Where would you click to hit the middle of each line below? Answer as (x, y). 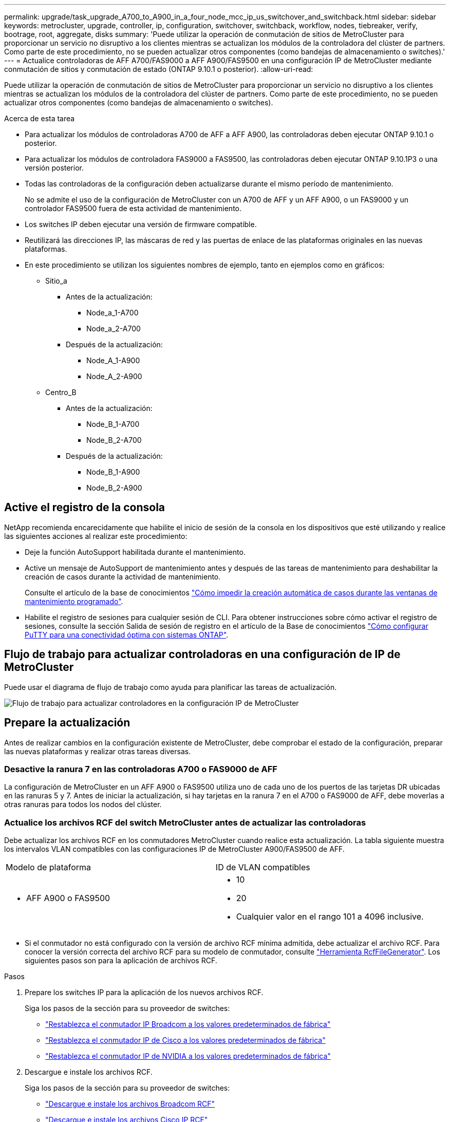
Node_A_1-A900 (113, 360)
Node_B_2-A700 (114, 440)
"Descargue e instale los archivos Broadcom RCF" (130, 1104)
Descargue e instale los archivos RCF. (89, 1072)
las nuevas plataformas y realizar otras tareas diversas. (98, 751)
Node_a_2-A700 (114, 329)
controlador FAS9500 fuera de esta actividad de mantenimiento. (133, 208)
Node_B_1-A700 (113, 424)
